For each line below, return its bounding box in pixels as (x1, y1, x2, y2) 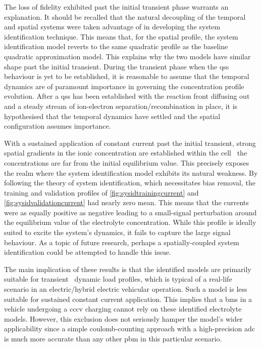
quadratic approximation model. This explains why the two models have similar (4, 51, 251, 61)
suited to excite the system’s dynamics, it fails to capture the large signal (4, 227, 231, 238)
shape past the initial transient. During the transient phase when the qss (4, 61, 229, 71)
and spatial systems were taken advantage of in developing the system (4, 21, 221, 32)
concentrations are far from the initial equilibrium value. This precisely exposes (4, 157, 249, 168)
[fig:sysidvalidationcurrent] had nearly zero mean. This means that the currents (4, 197, 249, 208)
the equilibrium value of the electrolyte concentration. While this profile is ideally (4, 217, 256, 227)
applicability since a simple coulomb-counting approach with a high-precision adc (4, 323, 255, 334)
